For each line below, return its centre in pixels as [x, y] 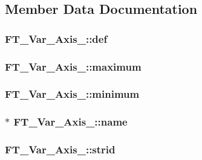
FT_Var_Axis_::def [56, 38]
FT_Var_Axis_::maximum [73, 66]
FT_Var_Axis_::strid [60, 149]
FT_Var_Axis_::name [70, 122]
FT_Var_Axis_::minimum [72, 94]
